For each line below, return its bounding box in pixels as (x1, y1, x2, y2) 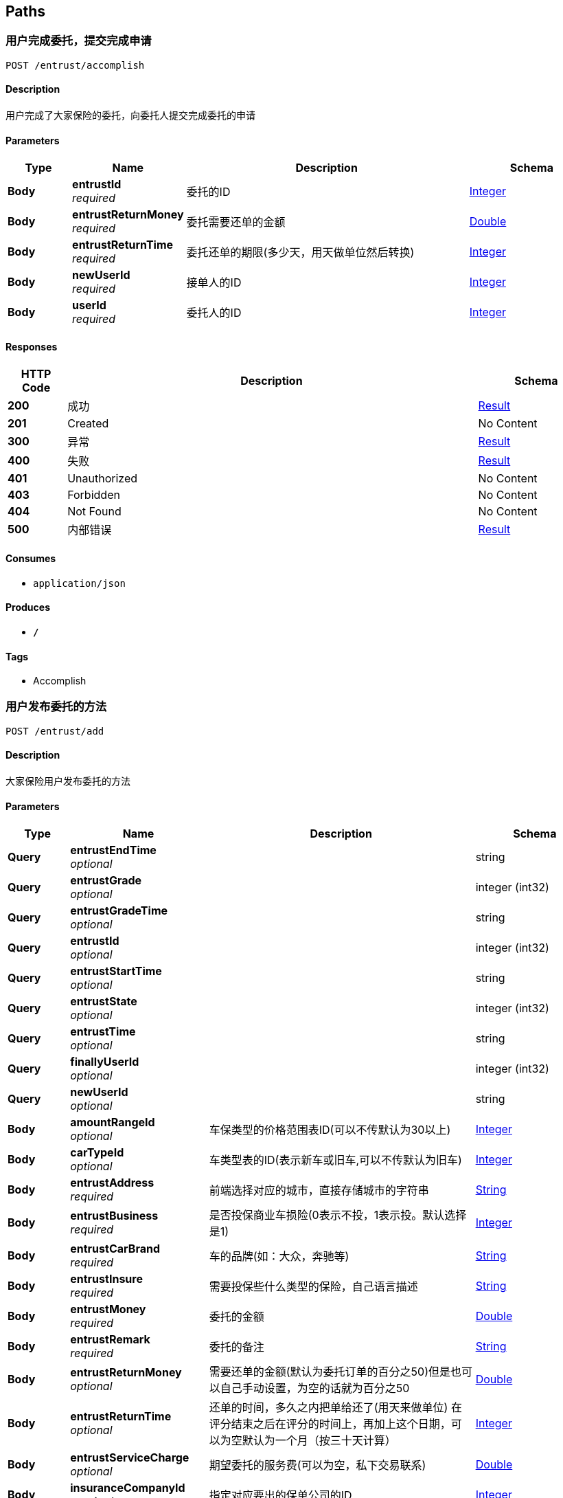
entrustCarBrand (70, 1242, 161, 1256)
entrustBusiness (70, 1209, 159, 1223)
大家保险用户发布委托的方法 (5, 775, 130, 787)
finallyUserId (70, 1055, 139, 1069)
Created (67, 416, 109, 431)
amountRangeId (70, 1115, 155, 1130)
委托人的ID (186, 306, 242, 320)
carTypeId (70, 1145, 124, 1160)
